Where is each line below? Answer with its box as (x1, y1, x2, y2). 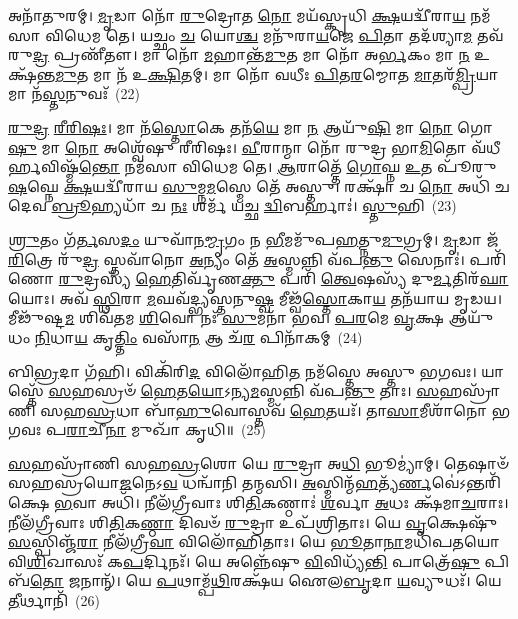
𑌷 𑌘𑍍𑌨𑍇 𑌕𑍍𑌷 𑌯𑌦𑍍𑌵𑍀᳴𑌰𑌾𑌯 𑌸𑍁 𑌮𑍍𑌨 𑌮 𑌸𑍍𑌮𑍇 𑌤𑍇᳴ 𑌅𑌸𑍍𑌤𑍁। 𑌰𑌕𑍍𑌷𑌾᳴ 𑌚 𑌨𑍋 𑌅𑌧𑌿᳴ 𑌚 (8, 175, 510, 196)
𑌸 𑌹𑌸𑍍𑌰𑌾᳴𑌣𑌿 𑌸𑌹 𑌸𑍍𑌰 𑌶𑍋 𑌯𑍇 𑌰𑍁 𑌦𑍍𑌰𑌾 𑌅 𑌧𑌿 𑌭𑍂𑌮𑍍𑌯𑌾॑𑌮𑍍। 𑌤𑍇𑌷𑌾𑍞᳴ (8, 452, 509, 473)
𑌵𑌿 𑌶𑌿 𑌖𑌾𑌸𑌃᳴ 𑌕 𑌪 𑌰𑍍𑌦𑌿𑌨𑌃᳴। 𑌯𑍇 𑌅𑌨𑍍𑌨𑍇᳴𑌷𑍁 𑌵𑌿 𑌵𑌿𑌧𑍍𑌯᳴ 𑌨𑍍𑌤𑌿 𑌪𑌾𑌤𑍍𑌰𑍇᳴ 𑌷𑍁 (8, 550, 480, 571)
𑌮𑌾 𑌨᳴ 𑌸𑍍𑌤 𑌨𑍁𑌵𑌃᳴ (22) (8, 83, 140, 104)
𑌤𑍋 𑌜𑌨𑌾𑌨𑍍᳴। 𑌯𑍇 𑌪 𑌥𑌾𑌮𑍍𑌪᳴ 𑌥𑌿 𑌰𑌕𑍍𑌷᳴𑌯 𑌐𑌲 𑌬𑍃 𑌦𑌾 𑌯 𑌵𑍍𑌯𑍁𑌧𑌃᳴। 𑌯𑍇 (29, 570, 502, 591)
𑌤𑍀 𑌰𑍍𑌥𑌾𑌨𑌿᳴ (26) (8, 590, 100, 611)
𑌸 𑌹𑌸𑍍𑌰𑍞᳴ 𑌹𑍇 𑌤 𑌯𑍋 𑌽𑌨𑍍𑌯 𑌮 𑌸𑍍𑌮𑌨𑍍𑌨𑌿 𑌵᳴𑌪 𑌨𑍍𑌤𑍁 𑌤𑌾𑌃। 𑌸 (48, 380, 440, 401)
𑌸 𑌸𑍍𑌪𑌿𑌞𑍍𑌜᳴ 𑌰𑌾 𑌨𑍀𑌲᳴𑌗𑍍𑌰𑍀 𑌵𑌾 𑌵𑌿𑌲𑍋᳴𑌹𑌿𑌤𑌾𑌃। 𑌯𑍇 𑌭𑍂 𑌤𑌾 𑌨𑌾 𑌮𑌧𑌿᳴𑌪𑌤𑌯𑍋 (8, 531, 500, 552)
